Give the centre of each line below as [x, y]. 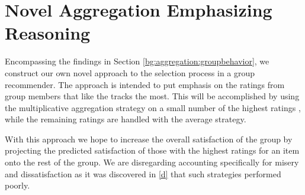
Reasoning [48, 33]
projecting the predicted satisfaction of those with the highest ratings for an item [152, 150]
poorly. [17, 185]
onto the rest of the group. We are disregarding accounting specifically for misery [152, 162]
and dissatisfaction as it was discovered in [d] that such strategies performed [143, 173]
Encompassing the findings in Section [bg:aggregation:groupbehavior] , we [137, 61]
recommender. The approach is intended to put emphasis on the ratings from [145, 84]
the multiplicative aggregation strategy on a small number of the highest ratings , [153, 107]
